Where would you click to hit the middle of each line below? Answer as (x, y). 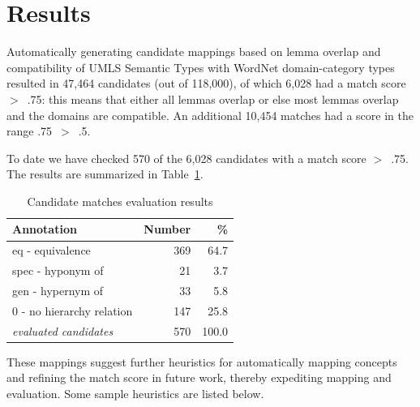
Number (167, 229)
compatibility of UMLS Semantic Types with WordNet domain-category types (201, 67)
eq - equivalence (51, 250)
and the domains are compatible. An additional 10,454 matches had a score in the (210, 115)
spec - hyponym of (58, 270)
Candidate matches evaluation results (120, 201)
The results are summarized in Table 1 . (105, 174)
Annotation (45, 229)
